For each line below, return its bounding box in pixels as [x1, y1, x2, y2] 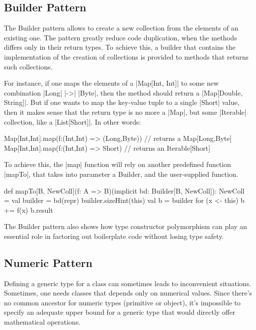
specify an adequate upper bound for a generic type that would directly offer [4, 307, 235, 317]
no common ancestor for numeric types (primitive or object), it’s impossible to [4, 297, 241, 307]
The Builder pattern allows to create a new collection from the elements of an [4, 23, 239, 33]
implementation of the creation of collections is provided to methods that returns [4, 51, 249, 62]
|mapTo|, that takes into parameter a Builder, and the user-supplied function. [4, 168, 238, 179]
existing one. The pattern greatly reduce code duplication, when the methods [4, 32, 237, 42]
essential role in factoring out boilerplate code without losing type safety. [4, 231, 224, 241]
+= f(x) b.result [4, 204, 53, 215]
